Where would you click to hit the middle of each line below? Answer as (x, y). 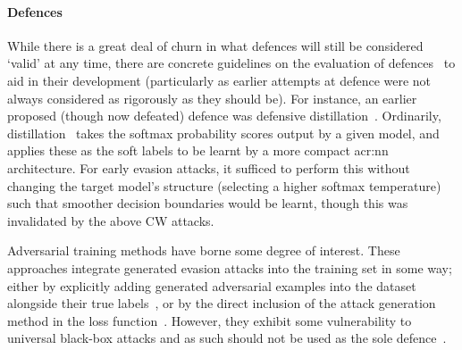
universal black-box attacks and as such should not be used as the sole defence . (227, 338)
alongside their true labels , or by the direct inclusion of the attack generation (222, 303)
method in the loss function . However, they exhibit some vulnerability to (210, 320)
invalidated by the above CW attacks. (111, 220)
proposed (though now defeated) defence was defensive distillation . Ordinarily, (224, 116)
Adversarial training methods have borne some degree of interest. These (204, 250)
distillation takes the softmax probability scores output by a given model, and (223, 133)
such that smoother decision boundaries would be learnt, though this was (208, 203)
